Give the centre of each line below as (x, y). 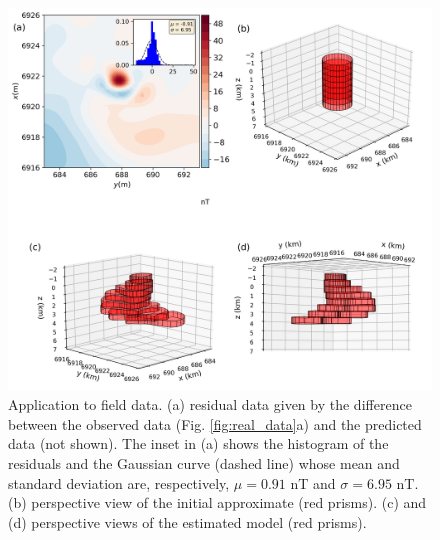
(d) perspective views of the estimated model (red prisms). (187, 521)
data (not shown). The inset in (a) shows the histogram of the (198, 443)
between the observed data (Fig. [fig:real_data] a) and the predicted (215, 423)
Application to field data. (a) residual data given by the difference (210, 404)
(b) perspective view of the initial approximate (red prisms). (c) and (217, 502)
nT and (313, 482)
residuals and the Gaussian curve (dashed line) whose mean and (204, 462)
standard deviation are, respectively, (119, 482)
